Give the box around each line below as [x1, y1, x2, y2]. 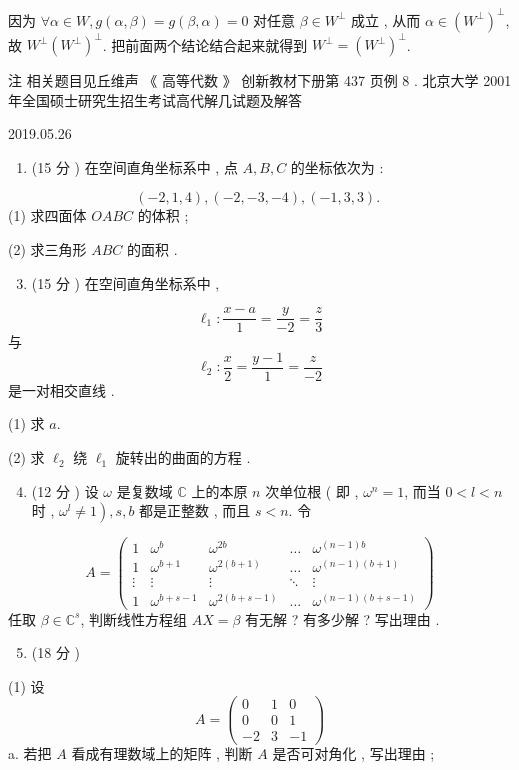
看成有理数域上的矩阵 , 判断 [71, 743, 253, 764]
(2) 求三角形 [8, 238, 87, 259]
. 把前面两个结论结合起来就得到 [102, 34, 308, 54]
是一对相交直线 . [8, 379, 115, 400]
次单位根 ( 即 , [265, 480, 359, 501]
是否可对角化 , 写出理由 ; [272, 743, 435, 764]
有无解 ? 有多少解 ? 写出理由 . [245, 608, 440, 629]
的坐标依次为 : [290, 156, 384, 177]
